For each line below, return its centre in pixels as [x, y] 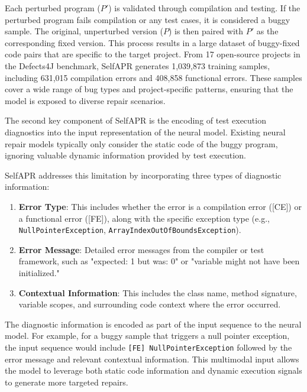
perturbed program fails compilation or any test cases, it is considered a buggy [148, 19]
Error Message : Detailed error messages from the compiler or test [141, 249]
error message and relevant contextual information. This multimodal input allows [152, 359]
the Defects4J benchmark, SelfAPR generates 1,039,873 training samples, [138, 65]
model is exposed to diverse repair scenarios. [85, 100]
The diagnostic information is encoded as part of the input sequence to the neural [153, 324]
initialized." [39, 272]
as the [267, 31]
